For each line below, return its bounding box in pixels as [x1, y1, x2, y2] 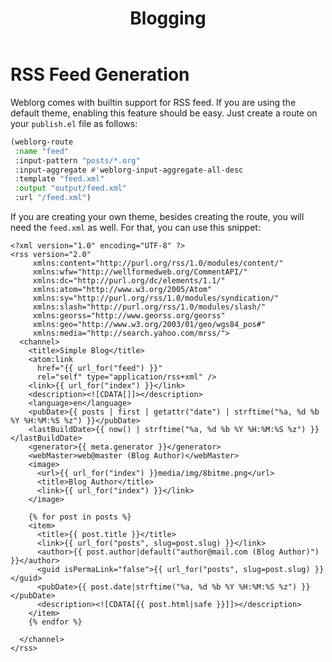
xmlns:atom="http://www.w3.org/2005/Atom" [32, 285, 213, 295]
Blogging [129, 7, 207, 30]
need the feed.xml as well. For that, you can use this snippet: [10, 222, 261, 234]
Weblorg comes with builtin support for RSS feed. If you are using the [10, 96, 297, 108]
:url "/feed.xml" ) [14, 193, 92, 203]
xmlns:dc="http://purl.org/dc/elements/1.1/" [32, 276, 226, 286]
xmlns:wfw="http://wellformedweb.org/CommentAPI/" [32, 267, 248, 277]
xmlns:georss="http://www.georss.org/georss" [32, 311, 226, 321]
